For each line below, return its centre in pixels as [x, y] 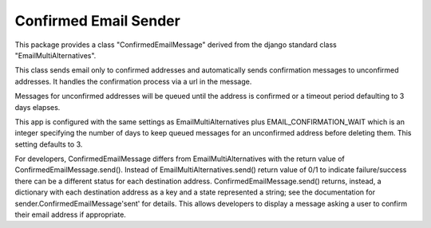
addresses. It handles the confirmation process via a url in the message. [133, 81]
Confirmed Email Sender [98, 21]
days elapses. [38, 107]
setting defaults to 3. [49, 144]
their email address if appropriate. [71, 214]
